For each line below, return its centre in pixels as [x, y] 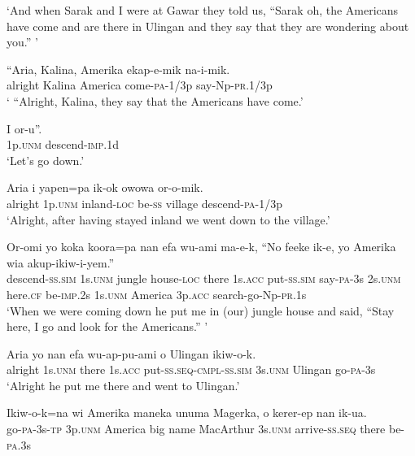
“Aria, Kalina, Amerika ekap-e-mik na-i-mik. [118, 69]
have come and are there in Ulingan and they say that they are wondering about [208, 26]
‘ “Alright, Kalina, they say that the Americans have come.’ [155, 100]
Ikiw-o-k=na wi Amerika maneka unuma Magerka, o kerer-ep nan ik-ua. [187, 413]
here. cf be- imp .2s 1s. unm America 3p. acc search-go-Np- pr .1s [157, 294]
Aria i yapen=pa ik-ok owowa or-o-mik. [105, 187]
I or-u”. [24, 128]
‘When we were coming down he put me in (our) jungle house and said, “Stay [201, 310]
